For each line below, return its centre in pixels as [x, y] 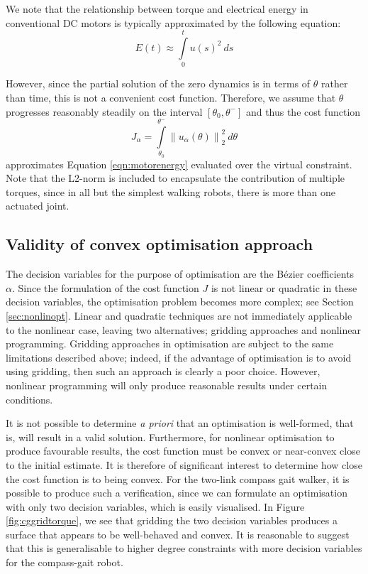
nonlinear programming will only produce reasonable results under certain [167, 385]
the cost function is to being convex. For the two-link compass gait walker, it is [178, 478]
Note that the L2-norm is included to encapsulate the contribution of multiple [175, 178]
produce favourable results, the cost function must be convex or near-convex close [183, 451]
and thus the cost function [303, 111]
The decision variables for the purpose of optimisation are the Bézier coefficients [180, 274]
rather [334, 83]
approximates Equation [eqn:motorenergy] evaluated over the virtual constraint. [179, 164]
